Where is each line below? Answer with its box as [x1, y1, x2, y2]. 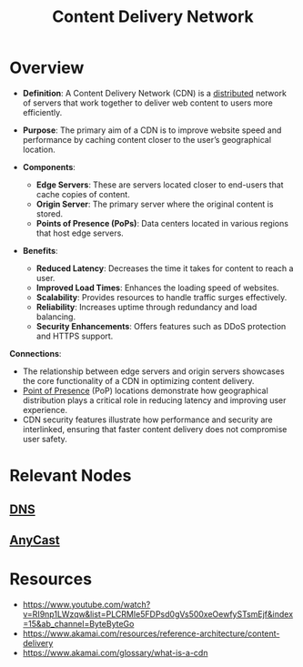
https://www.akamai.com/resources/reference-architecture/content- [22, 628, 280, 639]
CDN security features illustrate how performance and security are [22, 414, 273, 425]
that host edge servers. [35, 227, 125, 238]
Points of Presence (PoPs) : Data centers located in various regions [35, 217, 289, 228]
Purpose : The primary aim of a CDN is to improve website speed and [22, 125, 282, 136]
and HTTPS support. [35, 330, 114, 341]
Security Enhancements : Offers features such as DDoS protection [35, 320, 287, 331]
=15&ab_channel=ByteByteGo [22, 618, 135, 629]
